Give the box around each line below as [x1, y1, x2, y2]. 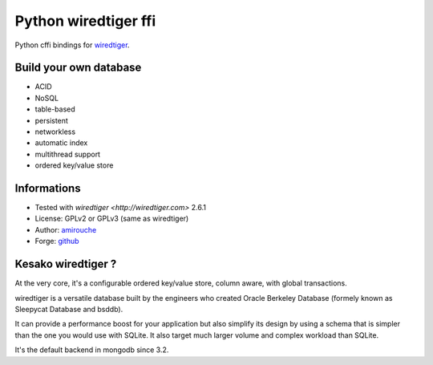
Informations [14, 181, 81, 195]
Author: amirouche [34, 225, 97, 234]
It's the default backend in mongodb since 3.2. [14, 345, 169, 355]
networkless [34, 127, 76, 136]
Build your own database [14, 61, 142, 75]
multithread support [34, 149, 100, 159]
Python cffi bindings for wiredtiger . [14, 40, 130, 50]
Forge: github [34, 237, 79, 246]
